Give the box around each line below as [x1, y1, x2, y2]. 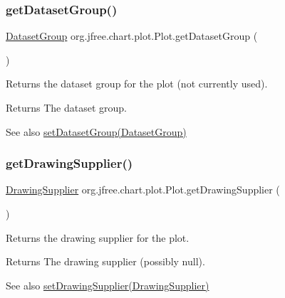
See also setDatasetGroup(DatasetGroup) [6, 124, 187, 139]
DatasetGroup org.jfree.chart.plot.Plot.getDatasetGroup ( [6, 28, 258, 43]
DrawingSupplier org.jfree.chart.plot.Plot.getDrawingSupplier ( [6, 182, 280, 197]
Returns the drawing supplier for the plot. [6, 230, 190, 245]
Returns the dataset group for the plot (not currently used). [6, 76, 268, 91]
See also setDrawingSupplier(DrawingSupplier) [6, 277, 209, 292]
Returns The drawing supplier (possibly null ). [6, 254, 205, 269]
